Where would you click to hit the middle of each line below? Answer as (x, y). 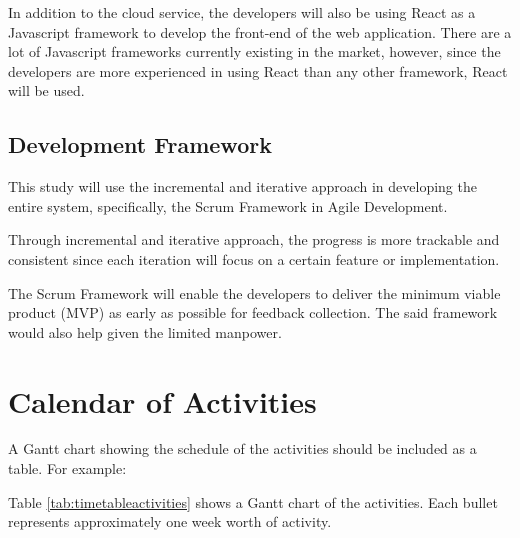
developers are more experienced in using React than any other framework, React (258, 70)
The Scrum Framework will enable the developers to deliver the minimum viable (254, 292)
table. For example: (67, 468)
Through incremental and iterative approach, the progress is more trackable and (254, 239)
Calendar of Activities (162, 400)
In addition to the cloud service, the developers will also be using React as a (242, 12)
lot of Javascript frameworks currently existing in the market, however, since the (254, 51)
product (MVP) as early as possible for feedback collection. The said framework (253, 312)
